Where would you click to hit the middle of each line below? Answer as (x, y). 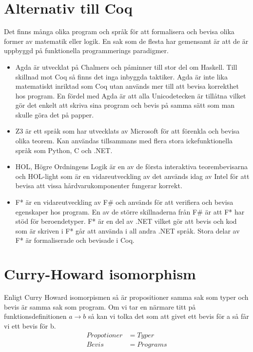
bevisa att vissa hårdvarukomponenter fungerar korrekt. (99, 186)
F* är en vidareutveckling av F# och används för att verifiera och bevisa (124, 202)
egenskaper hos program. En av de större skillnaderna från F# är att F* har (130, 211)
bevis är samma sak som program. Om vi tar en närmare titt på (100, 306)
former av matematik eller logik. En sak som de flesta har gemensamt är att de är (126, 41)
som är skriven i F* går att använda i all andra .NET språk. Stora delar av (127, 230)
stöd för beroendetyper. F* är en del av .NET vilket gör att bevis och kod (126, 221)
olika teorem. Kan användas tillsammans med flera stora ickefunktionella (124, 141)
